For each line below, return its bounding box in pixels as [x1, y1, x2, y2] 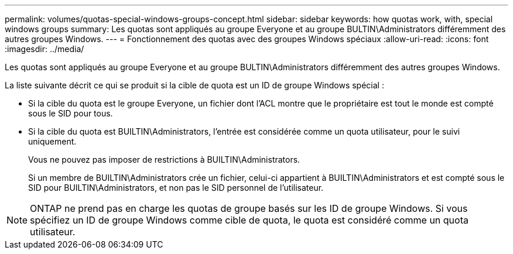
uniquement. [28, 136, 77, 146]
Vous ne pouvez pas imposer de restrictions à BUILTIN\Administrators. [28, 155, 300, 164]
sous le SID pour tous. [28, 108, 113, 118]
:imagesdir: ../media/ [5, 44, 84, 54]
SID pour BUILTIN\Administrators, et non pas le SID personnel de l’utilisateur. [28, 183, 324, 193]
